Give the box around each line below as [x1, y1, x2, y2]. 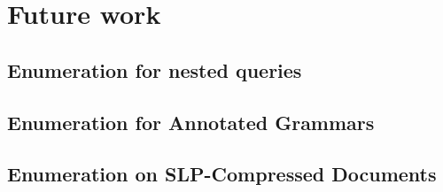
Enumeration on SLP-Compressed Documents [7, 160, 437, 188]
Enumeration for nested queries [7, 56, 302, 83]
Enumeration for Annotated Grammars [7, 108, 375, 135]
